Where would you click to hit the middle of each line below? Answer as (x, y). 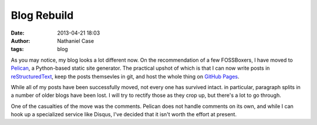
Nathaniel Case (75, 40)
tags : (17, 49)
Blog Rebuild (42, 15)
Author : (21, 40)
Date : (18, 33)
